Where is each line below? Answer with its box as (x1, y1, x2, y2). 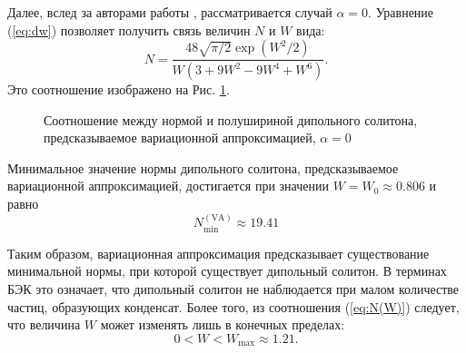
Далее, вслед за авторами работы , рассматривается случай (7, 3, 332, 21)
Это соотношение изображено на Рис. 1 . (7, 80, 230, 99)
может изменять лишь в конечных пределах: (100, 315, 345, 334)
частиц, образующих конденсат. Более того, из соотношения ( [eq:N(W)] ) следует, (7, 297, 460, 316)
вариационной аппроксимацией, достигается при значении (7, 176, 329, 195)
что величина (7, 315, 81, 334)
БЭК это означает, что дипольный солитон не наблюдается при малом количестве (7, 279, 460, 299)
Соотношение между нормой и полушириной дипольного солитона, (44, 110, 418, 129)
